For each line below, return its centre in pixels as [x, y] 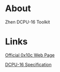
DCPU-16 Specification [28, 64]
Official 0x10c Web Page [30, 55]
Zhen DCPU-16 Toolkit [28, 22]
